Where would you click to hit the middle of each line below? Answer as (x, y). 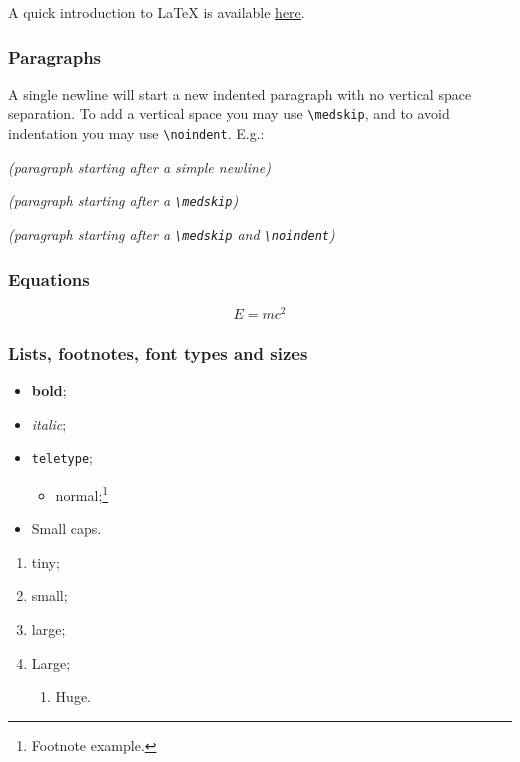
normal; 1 (82, 493)
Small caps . (66, 528)
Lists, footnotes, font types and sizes (158, 352)
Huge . (73, 696)
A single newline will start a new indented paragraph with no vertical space (240, 93)
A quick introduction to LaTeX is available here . (156, 12)
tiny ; (45, 561)
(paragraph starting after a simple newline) (140, 166)
